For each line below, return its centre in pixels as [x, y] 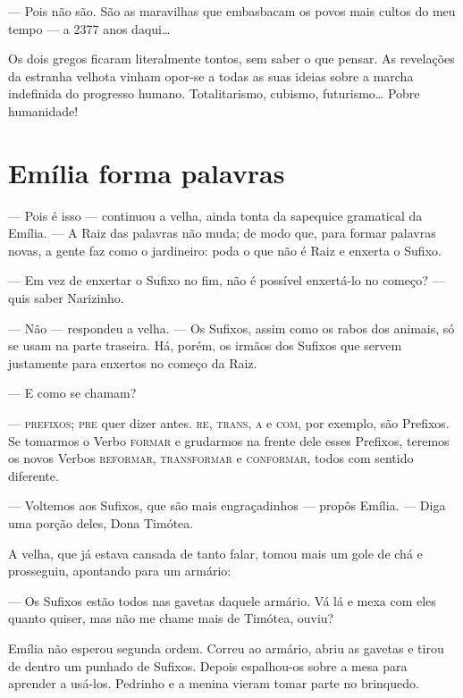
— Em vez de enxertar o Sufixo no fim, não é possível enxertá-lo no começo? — [227, 280]
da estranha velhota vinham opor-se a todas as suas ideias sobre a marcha [211, 76]
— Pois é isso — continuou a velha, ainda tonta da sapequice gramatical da [215, 215]
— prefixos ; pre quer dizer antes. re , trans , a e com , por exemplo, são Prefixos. [229, 423]
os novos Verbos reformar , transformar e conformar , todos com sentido [211, 458]
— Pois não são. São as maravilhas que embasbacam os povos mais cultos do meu [232, 11]
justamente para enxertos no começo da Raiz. [133, 362]
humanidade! [43, 110]
